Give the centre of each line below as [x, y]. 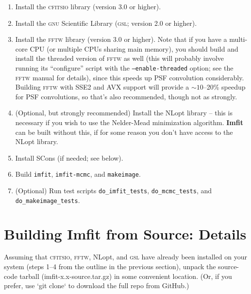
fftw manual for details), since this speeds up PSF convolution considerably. [130, 77]
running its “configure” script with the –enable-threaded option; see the [124, 67]
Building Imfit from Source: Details [125, 233]
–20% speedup [224, 87]
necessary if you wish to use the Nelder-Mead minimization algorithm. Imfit [129, 122]
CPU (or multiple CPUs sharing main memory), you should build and [134, 48]
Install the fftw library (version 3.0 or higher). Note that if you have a [121, 39]
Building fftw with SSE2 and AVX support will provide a [102, 87]
